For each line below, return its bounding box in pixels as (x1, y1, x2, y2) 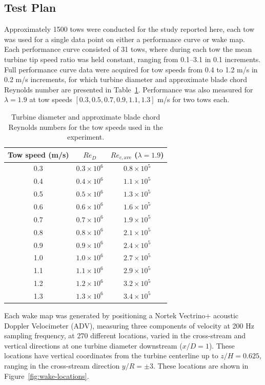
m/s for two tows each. (157, 94, 230, 105)
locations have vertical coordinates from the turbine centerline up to (4, 350, 218, 361)
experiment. (67, 131, 105, 142)
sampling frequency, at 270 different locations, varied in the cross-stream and (4, 330, 246, 341)
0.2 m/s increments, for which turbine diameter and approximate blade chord (4, 74, 248, 85)
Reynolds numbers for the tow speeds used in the (8, 121, 163, 132)
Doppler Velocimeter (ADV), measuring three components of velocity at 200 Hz (4, 320, 254, 331)
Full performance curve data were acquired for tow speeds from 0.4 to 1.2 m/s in (4, 64, 258, 74)
